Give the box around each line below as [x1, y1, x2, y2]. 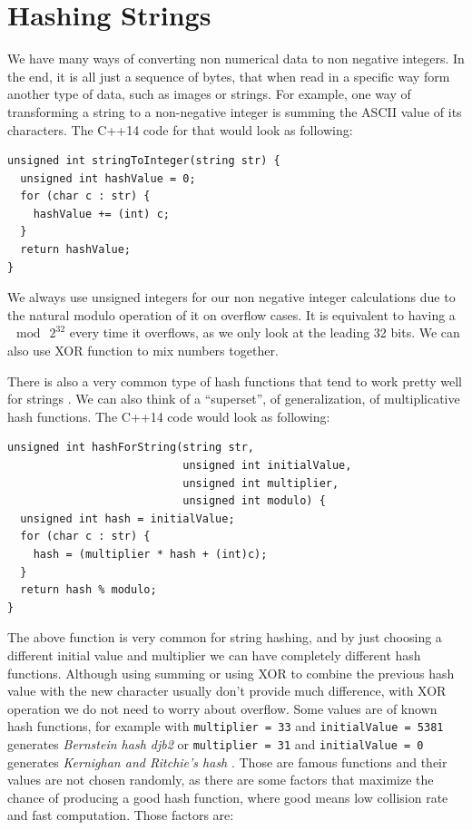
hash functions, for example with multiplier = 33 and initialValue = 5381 [7, 717, 444, 736]
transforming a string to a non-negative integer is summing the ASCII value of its [7, 102, 462, 121]
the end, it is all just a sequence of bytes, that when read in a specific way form [7, 66, 450, 85]
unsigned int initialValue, [182, 459, 352, 472]
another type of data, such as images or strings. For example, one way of [7, 84, 411, 103]
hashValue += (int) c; [33, 207, 170, 220]
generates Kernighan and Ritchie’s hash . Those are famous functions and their [7, 752, 447, 771]
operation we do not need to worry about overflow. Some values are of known [7, 698, 438, 718]
